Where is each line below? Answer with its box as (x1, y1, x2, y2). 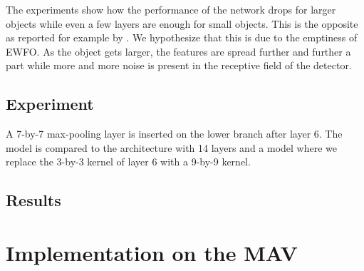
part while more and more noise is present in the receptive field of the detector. (6, 58, 352, 73)
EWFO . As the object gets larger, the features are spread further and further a (6, 44, 351, 58)
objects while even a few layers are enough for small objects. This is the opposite (6, 16, 358, 31)
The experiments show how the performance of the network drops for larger (6, 2, 336, 16)
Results (6, 189, 61, 211)
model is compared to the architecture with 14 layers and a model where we (6, 140, 338, 155)
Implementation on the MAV (6, 237, 298, 267)
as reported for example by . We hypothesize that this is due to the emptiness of (6, 30, 358, 45)
